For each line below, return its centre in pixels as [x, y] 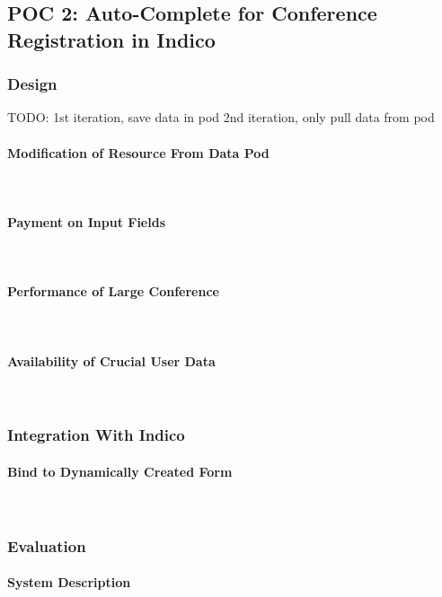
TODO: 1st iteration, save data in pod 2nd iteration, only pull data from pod [221, 117]
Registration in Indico [111, 39]
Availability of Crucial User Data [111, 360]
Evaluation [47, 545]
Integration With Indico [96, 435]
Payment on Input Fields [87, 221]
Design [32, 84]
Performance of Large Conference [113, 291]
